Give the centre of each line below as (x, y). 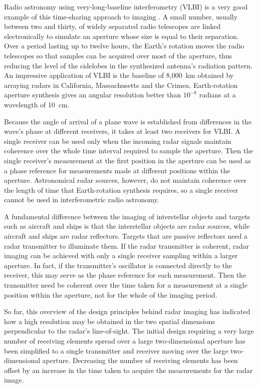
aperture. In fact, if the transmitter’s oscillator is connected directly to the (118, 265)
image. (14, 380)
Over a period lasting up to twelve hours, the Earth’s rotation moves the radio (124, 46)
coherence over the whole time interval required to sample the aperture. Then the (129, 151)
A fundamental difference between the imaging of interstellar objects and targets (127, 216)
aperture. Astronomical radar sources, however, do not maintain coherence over (125, 180)
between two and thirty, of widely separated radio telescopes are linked (112, 26)
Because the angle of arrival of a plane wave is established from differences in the (128, 121)
